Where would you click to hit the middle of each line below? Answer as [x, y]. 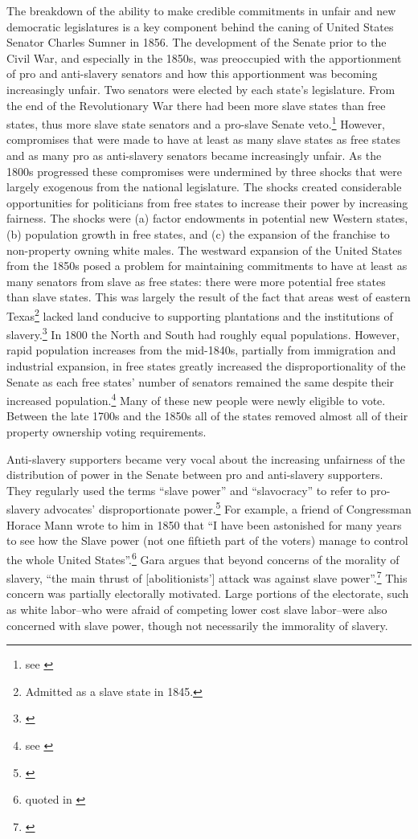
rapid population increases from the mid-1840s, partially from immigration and [201, 350]
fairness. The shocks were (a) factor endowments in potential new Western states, [207, 218]
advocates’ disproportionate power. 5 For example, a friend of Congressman [227, 508]
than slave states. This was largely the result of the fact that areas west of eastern [209, 297]
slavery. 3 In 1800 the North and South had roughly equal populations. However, [203, 333]
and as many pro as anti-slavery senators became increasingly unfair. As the [194, 155]
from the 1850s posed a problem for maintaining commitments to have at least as [207, 266]
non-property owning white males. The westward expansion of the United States [204, 250]
